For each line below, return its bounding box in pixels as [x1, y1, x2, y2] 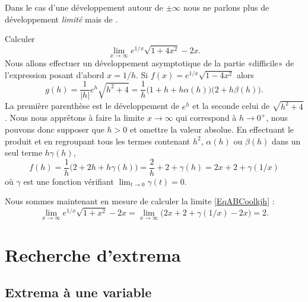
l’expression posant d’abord [5, 68, 104, 81]
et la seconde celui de [192, 99, 270, 112]
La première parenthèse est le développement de [5, 99, 180, 112]
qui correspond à [176, 111, 237, 124]
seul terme [5, 146, 43, 159]
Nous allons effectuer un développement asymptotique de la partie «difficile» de [5, 57, 294, 69]
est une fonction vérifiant [23, 175, 114, 187]
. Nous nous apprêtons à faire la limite [5, 111, 145, 124]
